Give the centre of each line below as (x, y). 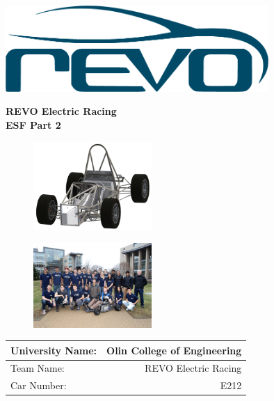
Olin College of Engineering (174, 350)
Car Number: (39, 385)
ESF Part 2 (33, 124)
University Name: (54, 350)
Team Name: (38, 368)
